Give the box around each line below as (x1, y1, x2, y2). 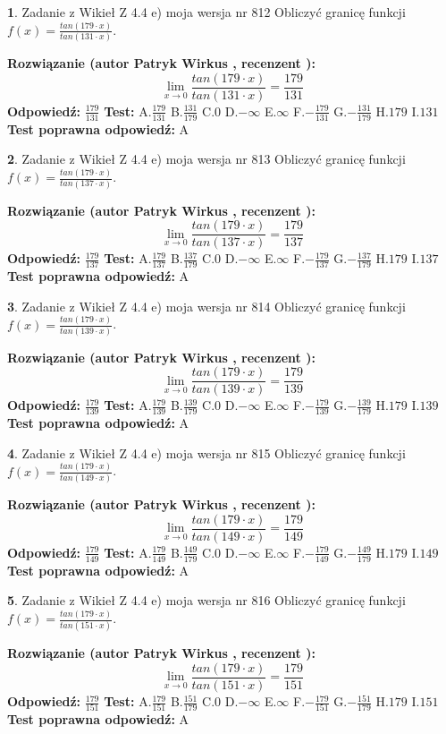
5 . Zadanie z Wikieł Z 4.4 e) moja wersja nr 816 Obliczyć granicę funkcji (7, 591, 406, 610)
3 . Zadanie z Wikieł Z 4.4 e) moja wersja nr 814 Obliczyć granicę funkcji (7, 296, 406, 315)
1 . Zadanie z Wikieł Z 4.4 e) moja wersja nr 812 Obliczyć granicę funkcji (7, 3, 406, 21)
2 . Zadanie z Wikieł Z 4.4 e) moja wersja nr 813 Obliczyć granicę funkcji (7, 149, 406, 168)
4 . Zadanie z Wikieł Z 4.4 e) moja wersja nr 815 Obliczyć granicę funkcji (7, 443, 406, 462)
